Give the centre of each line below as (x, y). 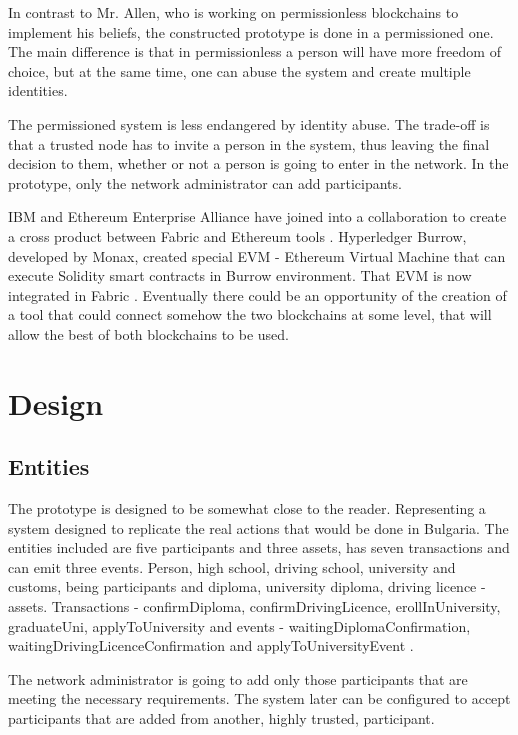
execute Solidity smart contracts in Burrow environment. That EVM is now (240, 275)
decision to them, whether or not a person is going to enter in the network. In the (258, 163)
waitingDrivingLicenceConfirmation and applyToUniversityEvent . (211, 645)
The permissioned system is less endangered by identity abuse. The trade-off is (249, 123)
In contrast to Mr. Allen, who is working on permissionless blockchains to (233, 12)
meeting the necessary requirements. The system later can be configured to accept (259, 698)
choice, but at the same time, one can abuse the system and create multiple (239, 70)
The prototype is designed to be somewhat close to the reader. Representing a (247, 508)
